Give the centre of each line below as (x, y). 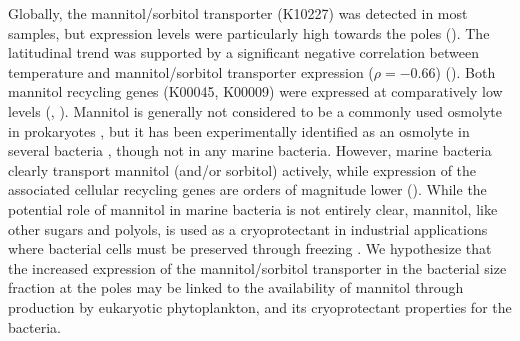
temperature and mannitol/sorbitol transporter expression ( (191, 71)
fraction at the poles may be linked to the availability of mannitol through (236, 287)
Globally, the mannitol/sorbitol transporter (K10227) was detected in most (238, 13)
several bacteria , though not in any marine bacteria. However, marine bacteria (250, 150)
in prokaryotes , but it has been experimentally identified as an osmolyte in (239, 130)
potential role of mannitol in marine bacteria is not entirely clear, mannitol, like (253, 208)
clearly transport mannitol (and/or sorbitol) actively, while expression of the (242, 169)
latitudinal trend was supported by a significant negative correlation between (243, 52)
